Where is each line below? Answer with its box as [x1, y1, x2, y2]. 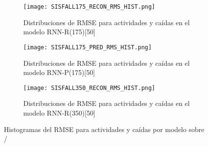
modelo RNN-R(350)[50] [23, 107, 96, 118]
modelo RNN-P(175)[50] [23, 67, 95, 77]
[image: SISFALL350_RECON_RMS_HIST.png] [23, 84, 156, 91]
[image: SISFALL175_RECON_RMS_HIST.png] [23, 3, 156, 10]
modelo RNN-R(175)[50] [23, 27, 96, 37]
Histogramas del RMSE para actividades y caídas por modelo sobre [4, 124, 205, 134]
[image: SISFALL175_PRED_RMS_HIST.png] [23, 44, 152, 51]
